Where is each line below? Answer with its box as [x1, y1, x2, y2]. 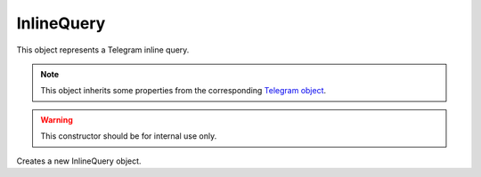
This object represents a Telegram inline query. [16, 44, 190, 55]
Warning [40, 114, 73, 125]
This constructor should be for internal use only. [40, 131, 217, 141]
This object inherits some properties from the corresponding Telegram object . [40, 85, 327, 96]
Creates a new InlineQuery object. [16, 156, 142, 166]
